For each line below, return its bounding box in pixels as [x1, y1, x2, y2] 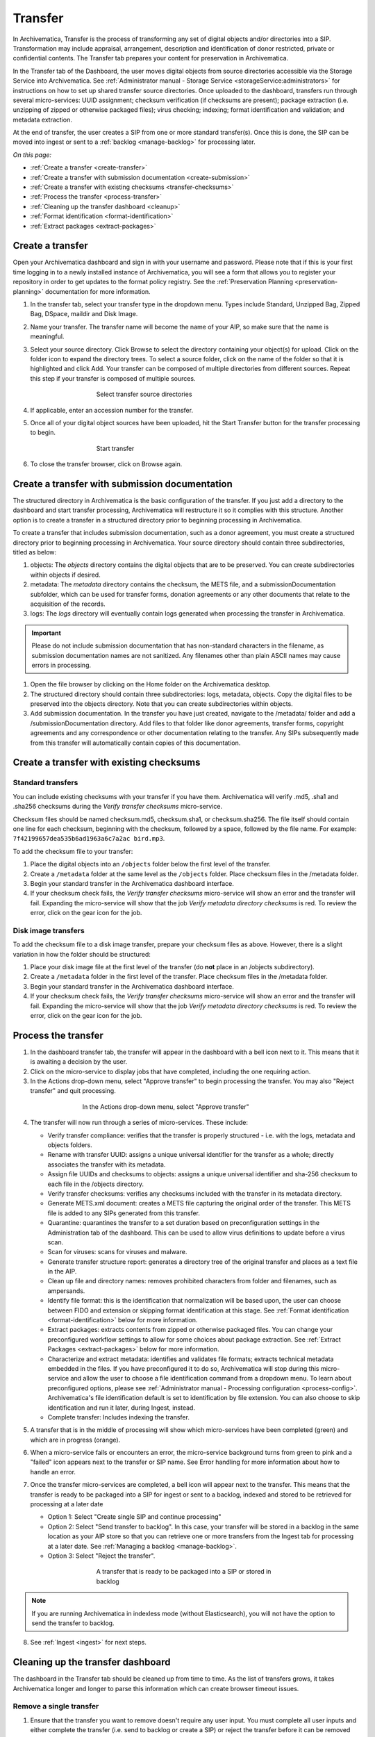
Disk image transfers [12, 925, 85, 935]
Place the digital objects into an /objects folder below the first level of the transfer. [30, 860, 271, 868]
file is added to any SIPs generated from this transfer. [47, 1209, 201, 1217]
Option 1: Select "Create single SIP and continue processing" [47, 1513, 222, 1521]
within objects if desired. [30, 570, 101, 579]
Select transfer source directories [96, 390, 192, 399]
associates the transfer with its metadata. [47, 1160, 166, 1169]
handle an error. [30, 1467, 76, 1476]
